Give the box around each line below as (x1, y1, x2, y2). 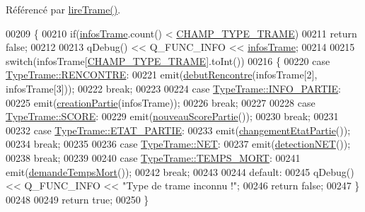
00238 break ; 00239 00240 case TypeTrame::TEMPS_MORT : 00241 (6, 150, 301, 165)
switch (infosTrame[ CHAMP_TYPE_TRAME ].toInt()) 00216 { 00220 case (6, 53, 330, 68)
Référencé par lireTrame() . (6, 2, 121, 16)
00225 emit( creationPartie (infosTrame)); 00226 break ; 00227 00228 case (6, 95, 315, 110)
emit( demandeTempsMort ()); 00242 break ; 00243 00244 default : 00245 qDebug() (6, 164, 354, 179)
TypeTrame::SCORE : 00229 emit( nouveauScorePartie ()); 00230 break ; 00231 (6, 109, 339, 124)
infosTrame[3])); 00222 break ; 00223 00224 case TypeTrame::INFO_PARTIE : (6, 81, 342, 95)
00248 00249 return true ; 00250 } (6, 192, 149, 206)
